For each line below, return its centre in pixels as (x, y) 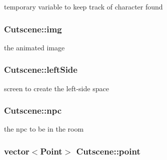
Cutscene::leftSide (41, 70)
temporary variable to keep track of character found (83, 6)
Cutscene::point (108, 151)
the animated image (34, 47)
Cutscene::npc (33, 110)
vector (17, 151)
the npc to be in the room (44, 129)
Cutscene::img (33, 29)
